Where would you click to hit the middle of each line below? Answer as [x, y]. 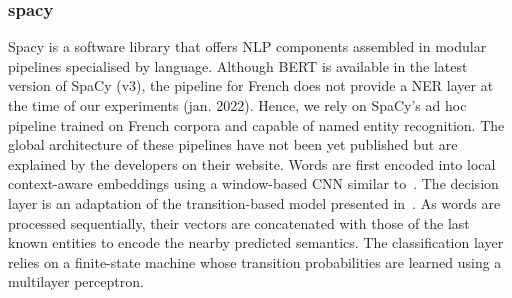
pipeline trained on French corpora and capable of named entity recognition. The [256, 124]
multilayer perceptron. [76, 281]
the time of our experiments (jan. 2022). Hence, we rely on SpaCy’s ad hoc [237, 105]
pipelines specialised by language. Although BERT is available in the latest [238, 65]
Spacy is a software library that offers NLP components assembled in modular [247, 46]
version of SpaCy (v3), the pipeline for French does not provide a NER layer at [251, 85]
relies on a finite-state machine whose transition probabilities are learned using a [255, 261]
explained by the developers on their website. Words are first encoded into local [252, 163]
